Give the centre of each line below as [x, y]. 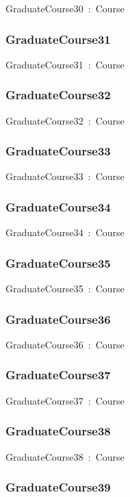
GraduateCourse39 [58, 487]
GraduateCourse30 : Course [65, 8]
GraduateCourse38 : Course [65, 456]
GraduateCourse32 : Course [65, 120]
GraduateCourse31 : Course [65, 64]
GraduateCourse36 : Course [65, 344]
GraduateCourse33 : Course [65, 176]
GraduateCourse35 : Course [65, 289]
